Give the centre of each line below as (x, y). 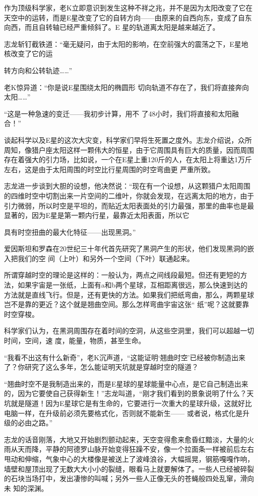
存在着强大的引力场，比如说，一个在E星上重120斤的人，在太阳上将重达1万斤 (128, 159)
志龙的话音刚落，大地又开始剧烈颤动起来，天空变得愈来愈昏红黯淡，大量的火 (129, 439)
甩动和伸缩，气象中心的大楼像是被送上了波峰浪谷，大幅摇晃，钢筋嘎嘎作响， (129, 458)
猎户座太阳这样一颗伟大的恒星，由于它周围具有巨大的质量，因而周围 (143, 149)
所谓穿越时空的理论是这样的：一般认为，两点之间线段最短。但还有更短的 (122, 275)
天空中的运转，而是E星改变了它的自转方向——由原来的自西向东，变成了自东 (128, 17)
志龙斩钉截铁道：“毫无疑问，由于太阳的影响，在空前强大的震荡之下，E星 (123, 44)
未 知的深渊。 (26, 488)
